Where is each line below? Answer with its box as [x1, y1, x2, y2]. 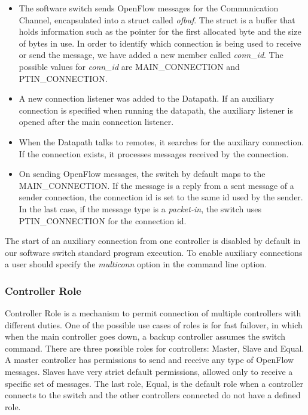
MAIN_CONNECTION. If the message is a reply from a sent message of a [19, 179, 294, 191]
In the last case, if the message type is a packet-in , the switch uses [19, 202, 262, 215]
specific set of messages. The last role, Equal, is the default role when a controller [5, 377, 303, 389]
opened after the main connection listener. [19, 115, 174, 128]
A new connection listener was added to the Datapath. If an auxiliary [19, 92, 275, 105]
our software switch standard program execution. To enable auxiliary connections [5, 246, 303, 258]
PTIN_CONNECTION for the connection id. [19, 214, 187, 227]
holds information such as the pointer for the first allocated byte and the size [19, 25, 301, 38]
